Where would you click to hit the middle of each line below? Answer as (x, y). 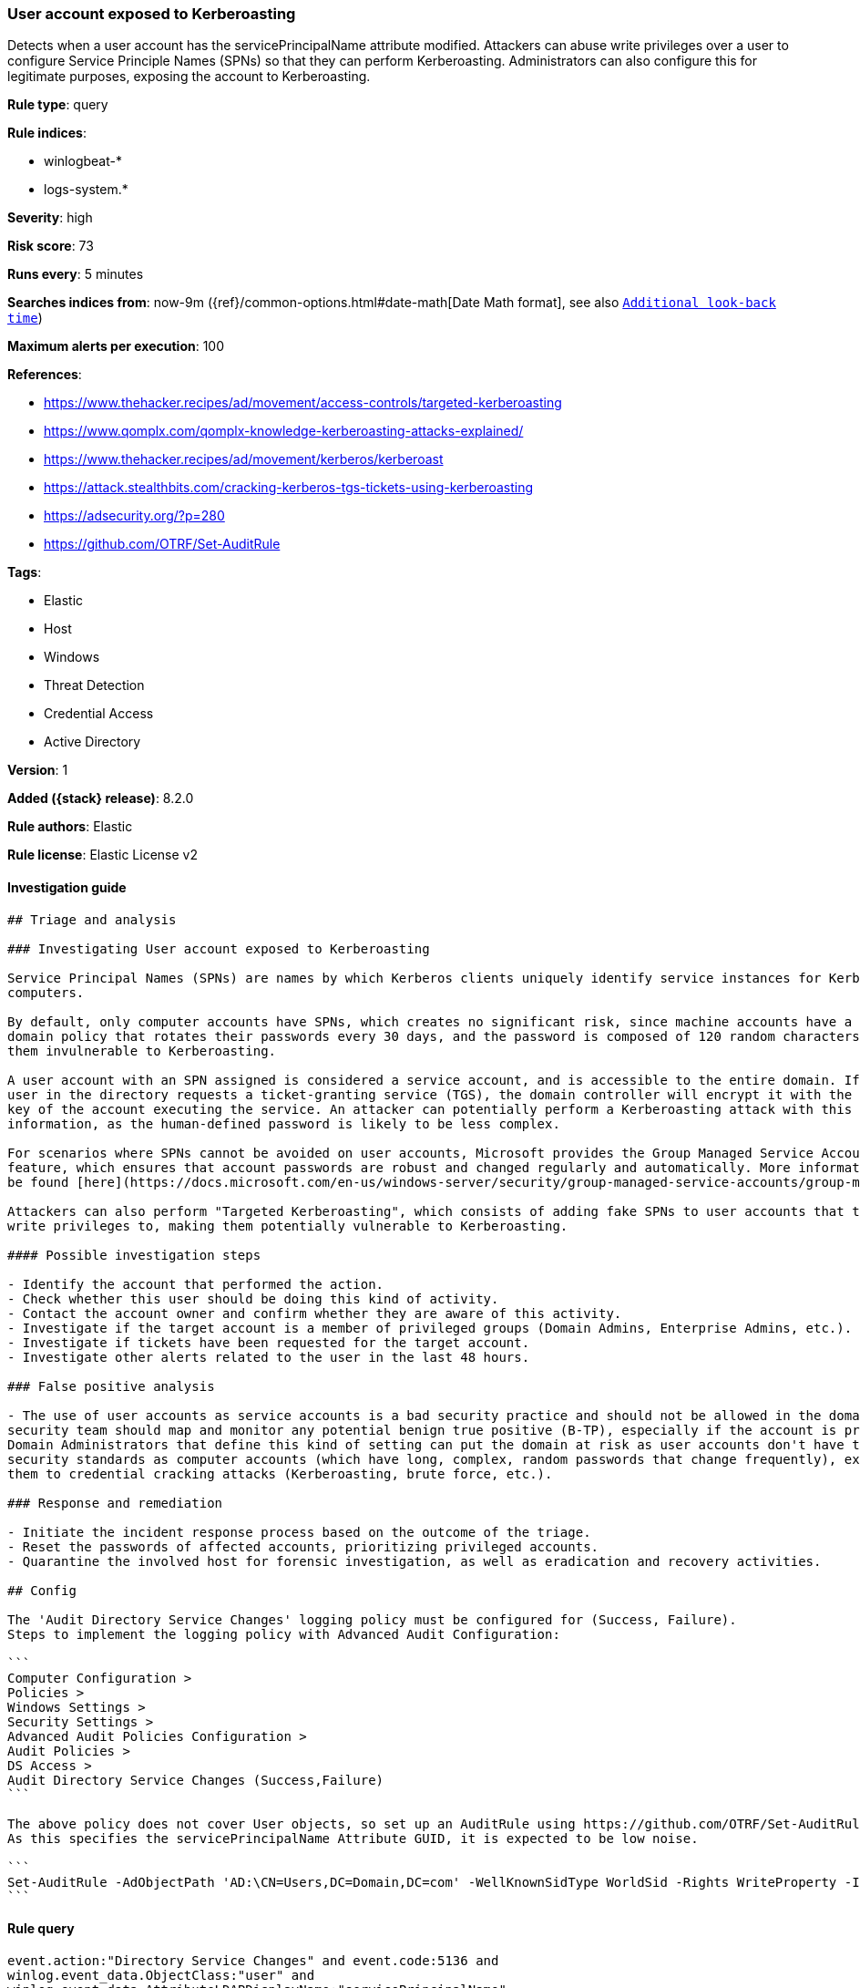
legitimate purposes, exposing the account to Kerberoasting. (189, 77)
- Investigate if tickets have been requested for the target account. (269, 1342)
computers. (46, 992)
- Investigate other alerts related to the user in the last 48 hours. (269, 1357)
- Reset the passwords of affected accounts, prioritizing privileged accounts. (303, 1546)
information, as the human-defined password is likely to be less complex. (284, 1123)
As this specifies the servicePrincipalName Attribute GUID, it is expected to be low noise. (353, 1838)
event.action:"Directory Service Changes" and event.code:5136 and (253, 1960)
